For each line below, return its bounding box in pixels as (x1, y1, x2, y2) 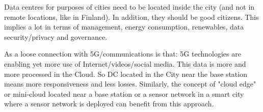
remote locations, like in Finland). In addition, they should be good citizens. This (4, 11, 259, 22)
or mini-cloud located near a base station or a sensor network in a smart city (4, 88, 244, 99)
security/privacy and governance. (4, 31, 108, 42)
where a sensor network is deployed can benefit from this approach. (4, 98, 214, 109)
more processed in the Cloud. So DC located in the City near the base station (4, 68, 247, 79)
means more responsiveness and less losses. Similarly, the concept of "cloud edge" (4, 78, 256, 89)
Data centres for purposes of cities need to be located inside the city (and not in (4, 2, 255, 12)
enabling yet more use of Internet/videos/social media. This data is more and (4, 58, 246, 69)
